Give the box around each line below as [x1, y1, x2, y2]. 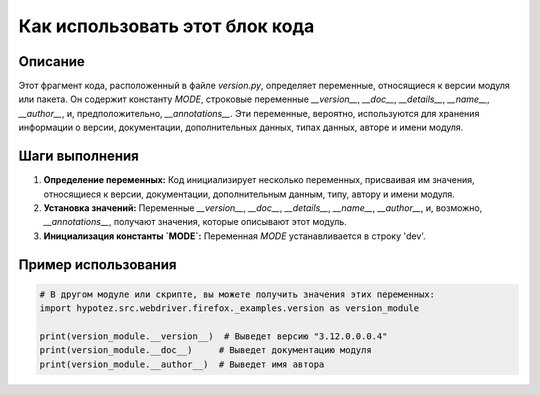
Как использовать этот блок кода [18, 15, 315, 37]
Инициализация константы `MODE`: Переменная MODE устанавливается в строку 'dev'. [43, 230, 427, 242]
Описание [18, 53, 85, 70]
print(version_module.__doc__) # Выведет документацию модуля [39, 345, 372, 356]
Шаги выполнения [18, 148, 139, 165]
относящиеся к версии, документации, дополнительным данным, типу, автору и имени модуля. [43, 188, 455, 200]
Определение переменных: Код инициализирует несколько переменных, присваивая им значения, [43, 174, 475, 186]
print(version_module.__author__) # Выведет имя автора [39, 358, 325, 370]
